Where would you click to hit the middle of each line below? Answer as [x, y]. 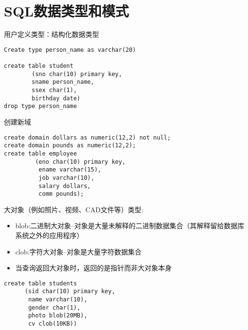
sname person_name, [63, 82]
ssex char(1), [54, 90]
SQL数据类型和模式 [66, 11]
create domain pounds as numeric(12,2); [70, 146]
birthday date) [56, 98]
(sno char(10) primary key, [77, 74]
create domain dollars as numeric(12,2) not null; [87, 137]
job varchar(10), [66, 178]
